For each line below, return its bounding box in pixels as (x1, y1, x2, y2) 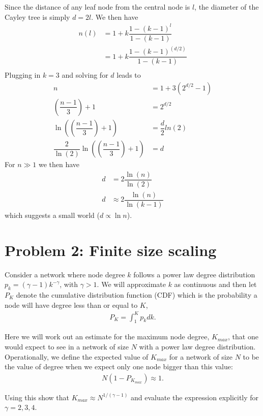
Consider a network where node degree (5, 269, 125, 279)
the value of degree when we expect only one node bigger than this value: (5, 361, 233, 372)
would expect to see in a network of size (5, 341, 129, 352)
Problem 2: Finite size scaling (5, 239, 217, 260)
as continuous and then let (174, 279, 257, 290)
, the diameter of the (194, 2, 259, 12)
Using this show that (5, 392, 70, 402)
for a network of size (169, 351, 232, 362)
